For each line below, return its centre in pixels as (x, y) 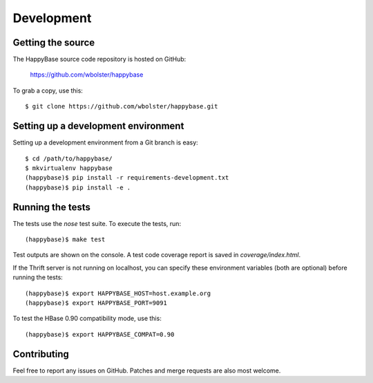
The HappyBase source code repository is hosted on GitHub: (99, 59)
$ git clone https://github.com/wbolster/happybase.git (122, 106)
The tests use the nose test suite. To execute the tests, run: (97, 223)
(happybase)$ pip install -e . (78, 187)
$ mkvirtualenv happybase (69, 168)
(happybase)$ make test (65, 240)
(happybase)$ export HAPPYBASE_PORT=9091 (96, 303)
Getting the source (54, 43)
